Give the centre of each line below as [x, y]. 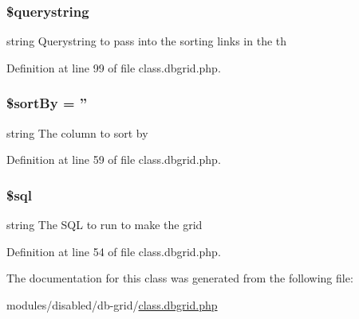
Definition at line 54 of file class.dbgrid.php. [114, 251]
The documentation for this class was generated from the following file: [180, 278]
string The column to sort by [77, 132]
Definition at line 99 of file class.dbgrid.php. [114, 67]
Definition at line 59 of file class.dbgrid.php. [114, 159]
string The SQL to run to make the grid [105, 225]
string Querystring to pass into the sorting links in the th [147, 41]
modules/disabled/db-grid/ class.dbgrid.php [112, 304]
